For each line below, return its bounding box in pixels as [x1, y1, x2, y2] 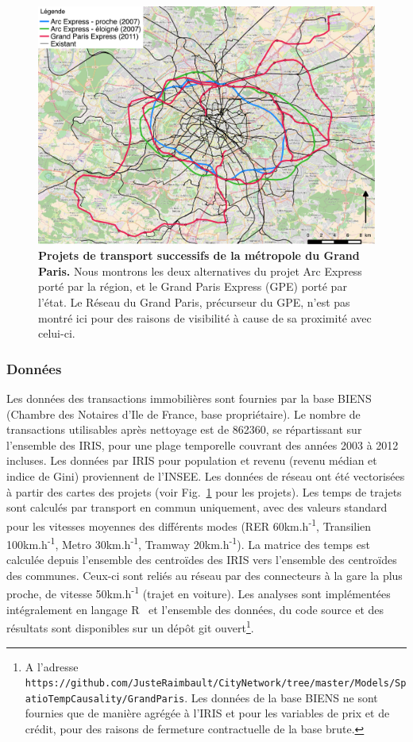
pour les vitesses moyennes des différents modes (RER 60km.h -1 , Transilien [6, 515, 372, 534]
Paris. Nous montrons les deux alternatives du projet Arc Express [38, 262, 362, 279]
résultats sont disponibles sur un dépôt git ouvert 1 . [6, 617, 254, 636]
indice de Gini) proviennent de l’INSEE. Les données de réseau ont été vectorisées [6, 468, 405, 484]
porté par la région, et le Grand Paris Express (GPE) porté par [38, 278, 347, 295]
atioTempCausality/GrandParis [25, 693, 185, 705]
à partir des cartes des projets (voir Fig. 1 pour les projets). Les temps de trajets [6, 483, 402, 500]
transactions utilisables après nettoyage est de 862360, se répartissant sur [6, 421, 362, 438]
